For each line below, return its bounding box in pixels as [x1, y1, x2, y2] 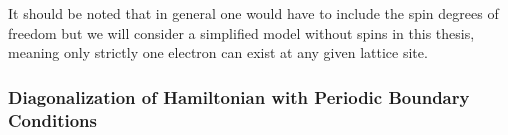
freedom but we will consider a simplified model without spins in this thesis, [8, 22, 475, 43]
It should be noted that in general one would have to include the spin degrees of [8, 3, 499, 23]
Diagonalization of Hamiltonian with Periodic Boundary [8, 84, 470, 109]
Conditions [8, 107, 97, 132]
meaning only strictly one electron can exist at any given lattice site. [8, 42, 428, 63]
